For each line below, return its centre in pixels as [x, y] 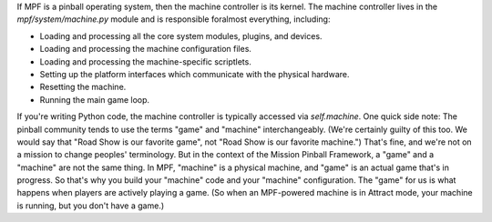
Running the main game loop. [95, 99]
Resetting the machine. [83, 87]
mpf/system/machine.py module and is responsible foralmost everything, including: [174, 19]
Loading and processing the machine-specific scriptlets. [146, 61]
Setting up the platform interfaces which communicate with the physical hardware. [195, 74]
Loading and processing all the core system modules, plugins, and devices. [181, 35]
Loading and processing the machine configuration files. [146, 49]
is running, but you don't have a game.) [90, 206]
